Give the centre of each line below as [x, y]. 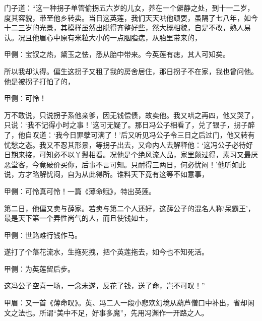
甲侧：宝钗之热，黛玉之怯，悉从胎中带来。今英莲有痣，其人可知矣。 [117, 54]
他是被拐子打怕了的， [39, 81]
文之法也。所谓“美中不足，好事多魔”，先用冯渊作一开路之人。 [106, 312]
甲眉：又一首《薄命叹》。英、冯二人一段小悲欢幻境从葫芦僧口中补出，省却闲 [129, 303]
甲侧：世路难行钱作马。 [43, 235]
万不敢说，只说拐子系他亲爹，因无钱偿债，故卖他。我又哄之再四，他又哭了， [131, 115]
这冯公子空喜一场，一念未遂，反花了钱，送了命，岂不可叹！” [105, 285]
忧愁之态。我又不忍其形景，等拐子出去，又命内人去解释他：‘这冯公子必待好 [128, 144]
